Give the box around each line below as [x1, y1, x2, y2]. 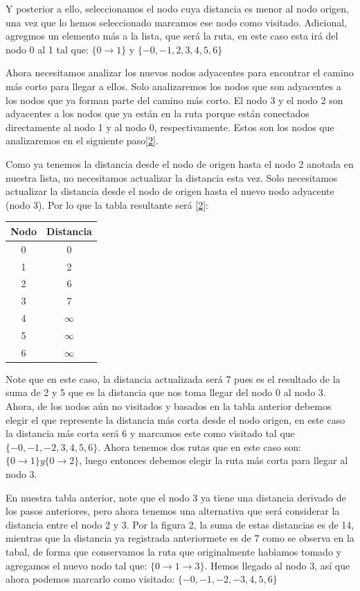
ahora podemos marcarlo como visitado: [6, 572, 175, 586]
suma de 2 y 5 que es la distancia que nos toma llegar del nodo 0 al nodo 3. [6, 385, 326, 400]
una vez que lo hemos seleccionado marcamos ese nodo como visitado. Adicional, [6, 15, 348, 29]
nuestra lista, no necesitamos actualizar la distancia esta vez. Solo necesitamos [6, 170, 338, 185]
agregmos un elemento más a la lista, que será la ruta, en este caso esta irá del [6, 28, 339, 43]
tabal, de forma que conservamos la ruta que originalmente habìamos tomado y [6, 544, 341, 558]
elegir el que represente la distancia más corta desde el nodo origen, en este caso [6, 412, 345, 427]
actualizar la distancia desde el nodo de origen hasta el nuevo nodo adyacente [6, 184, 334, 198]
